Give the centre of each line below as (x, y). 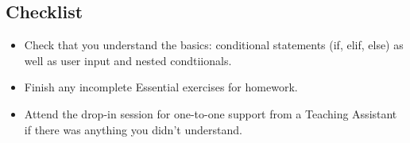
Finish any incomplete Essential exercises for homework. (161, 87)
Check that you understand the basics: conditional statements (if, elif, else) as (214, 45)
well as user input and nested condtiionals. (128, 60)
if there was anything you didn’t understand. (133, 129)
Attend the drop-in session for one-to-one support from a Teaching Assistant (211, 113)
